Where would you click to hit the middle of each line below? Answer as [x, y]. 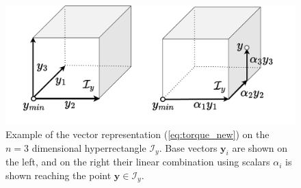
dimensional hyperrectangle [89, 147]
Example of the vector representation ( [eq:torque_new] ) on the [138, 134]
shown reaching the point [58, 175]
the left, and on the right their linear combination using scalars [138, 162]
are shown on [260, 147]
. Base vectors [188, 147]
